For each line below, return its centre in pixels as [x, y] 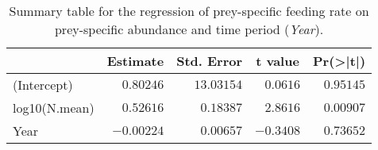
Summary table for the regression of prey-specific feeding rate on [189, 11]
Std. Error [210, 61]
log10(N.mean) [54, 108]
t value [278, 61]
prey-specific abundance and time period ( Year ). [189, 29]
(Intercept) [43, 85]
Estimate [135, 61]
